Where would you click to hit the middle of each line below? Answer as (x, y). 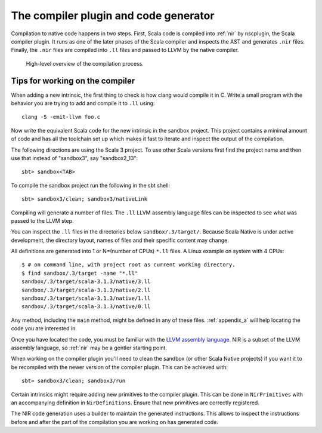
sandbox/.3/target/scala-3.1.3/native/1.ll (86, 298)
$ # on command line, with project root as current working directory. (129, 265)
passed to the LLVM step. (42, 220)
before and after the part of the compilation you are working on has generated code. (115, 422)
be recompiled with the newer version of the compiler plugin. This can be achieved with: (119, 367)
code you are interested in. (44, 328)
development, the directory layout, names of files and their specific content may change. (120, 240)
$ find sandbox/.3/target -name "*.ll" (80, 273)
